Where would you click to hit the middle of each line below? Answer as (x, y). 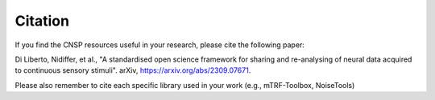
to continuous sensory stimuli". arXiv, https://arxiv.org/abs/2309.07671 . (133, 70)
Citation (42, 21)
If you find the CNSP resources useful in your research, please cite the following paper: (160, 45)
